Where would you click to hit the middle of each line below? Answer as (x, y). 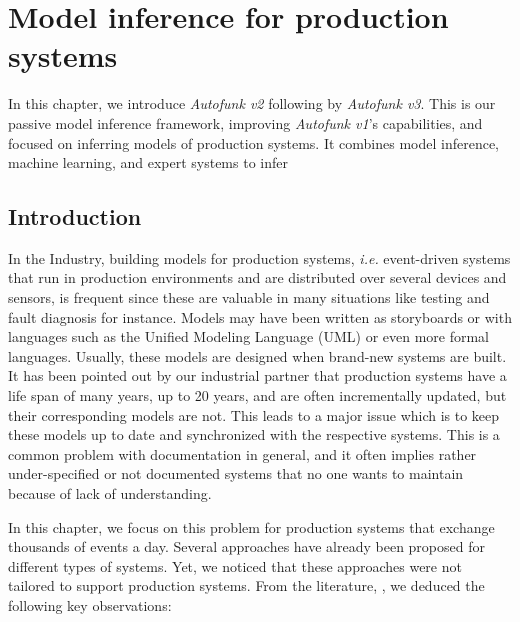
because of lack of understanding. (110, 493)
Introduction (75, 216)
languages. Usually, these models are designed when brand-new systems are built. (257, 355)
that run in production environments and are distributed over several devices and (257, 277)
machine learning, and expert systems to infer (148, 162)
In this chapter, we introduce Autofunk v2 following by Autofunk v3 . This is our (252, 103)
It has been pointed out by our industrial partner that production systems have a (257, 375)
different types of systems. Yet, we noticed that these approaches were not (235, 565)
